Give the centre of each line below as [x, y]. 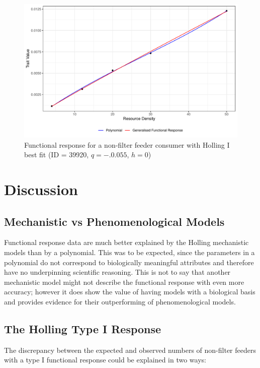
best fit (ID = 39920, [57, 155]
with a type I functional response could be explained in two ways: [105, 360]
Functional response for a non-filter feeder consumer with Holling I [127, 144]
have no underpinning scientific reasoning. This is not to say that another [117, 272]
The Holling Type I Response [83, 328]
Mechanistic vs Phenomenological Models [114, 221]
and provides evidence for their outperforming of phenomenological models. [120, 301]
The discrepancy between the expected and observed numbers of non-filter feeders [130, 350]
